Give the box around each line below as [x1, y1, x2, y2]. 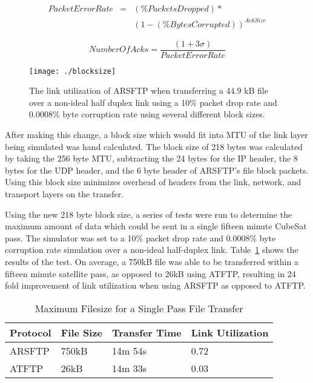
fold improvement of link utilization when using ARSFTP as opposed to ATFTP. [5, 279, 306, 292]
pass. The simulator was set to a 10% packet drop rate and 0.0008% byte [5, 231, 276, 244]
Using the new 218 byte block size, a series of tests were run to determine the [5, 208, 292, 220]
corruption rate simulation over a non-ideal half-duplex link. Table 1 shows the [5, 243, 298, 256]
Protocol [10, 325, 51, 339]
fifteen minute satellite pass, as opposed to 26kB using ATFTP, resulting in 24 [5, 267, 296, 280]
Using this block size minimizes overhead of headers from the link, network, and [5, 175, 301, 188]
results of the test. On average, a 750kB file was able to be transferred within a [5, 255, 298, 267]
